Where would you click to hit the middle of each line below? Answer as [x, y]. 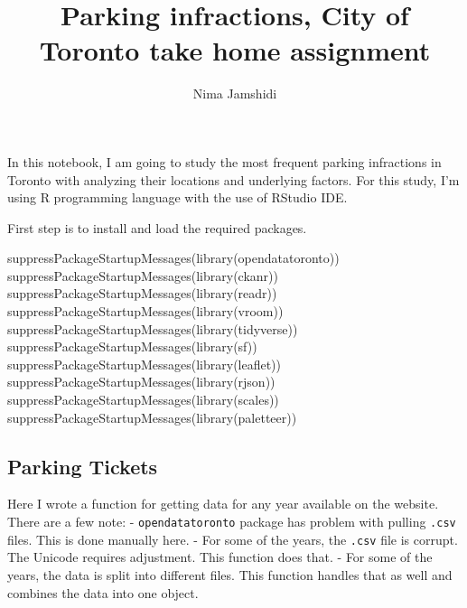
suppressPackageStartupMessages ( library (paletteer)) [152, 417]
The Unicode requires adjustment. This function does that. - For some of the [220, 557]
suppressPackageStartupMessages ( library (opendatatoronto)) [173, 258]
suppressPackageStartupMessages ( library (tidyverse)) [153, 328]
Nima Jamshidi [235, 94]
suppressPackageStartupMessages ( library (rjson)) [141, 382]
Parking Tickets [83, 466]
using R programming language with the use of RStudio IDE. [177, 197]
